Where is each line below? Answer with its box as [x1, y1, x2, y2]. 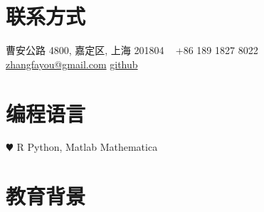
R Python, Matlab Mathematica [16, 139, 158, 154]
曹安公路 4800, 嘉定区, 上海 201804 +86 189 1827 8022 [6, 43, 258, 58]
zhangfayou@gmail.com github [6, 56, 138, 71]
